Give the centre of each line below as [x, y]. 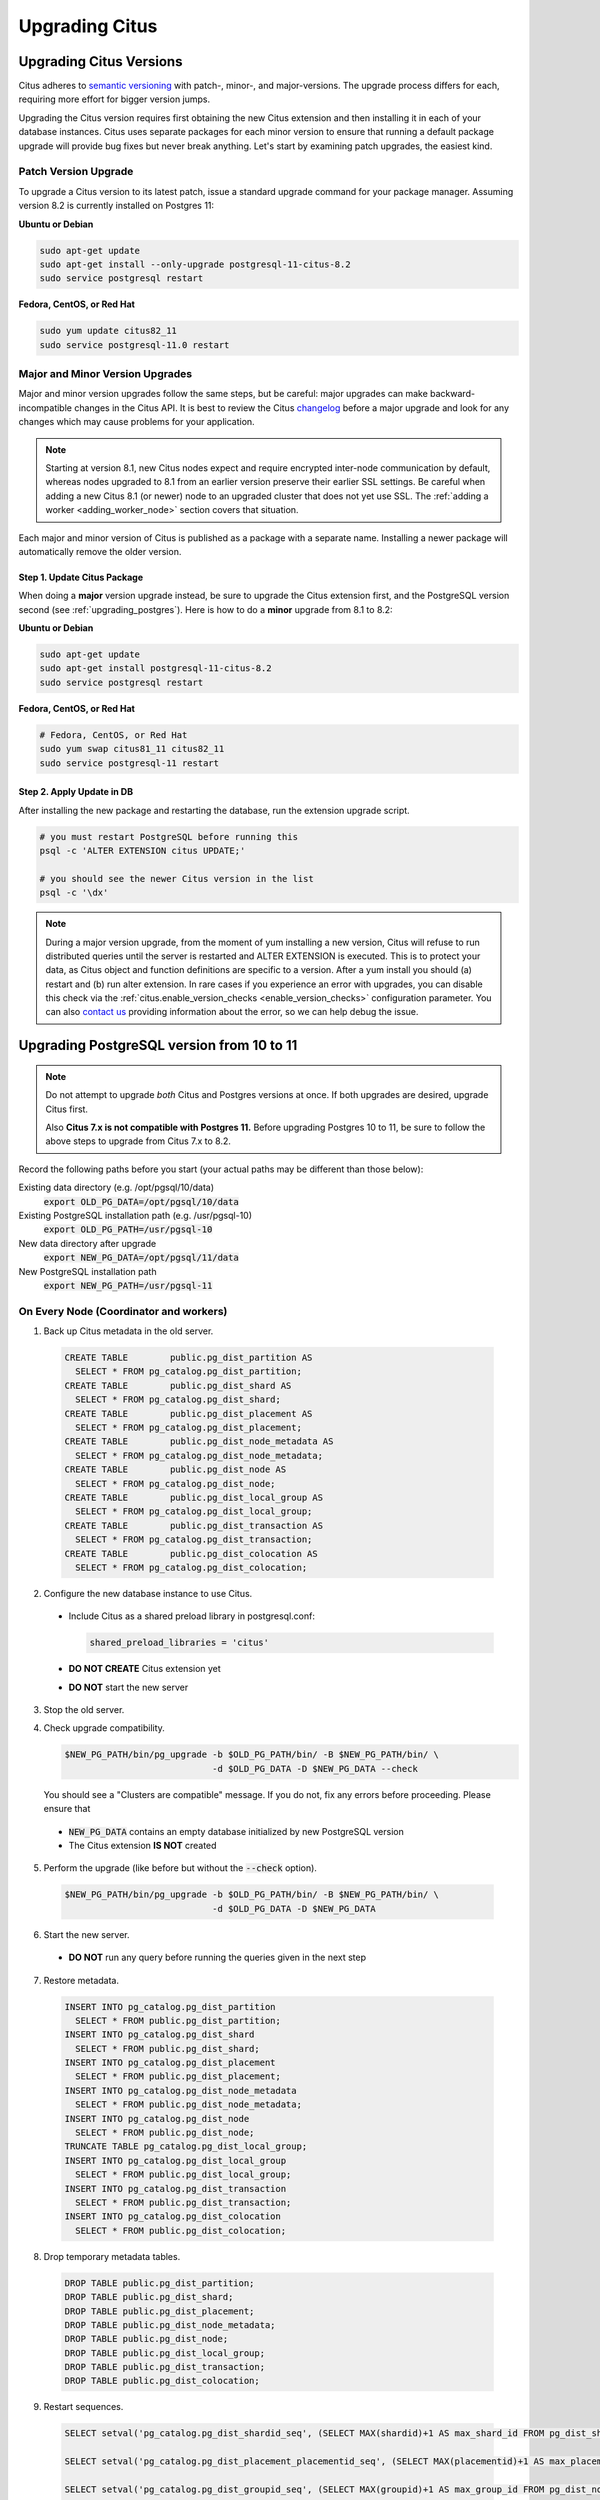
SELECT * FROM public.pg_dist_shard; [167, 2048]
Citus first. [67, 1109]
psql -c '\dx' [74, 893]
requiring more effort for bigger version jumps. [114, 99]
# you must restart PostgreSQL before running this [169, 836]
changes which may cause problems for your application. [136, 422]
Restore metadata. [81, 1980]
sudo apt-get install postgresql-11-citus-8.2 [155, 668]
